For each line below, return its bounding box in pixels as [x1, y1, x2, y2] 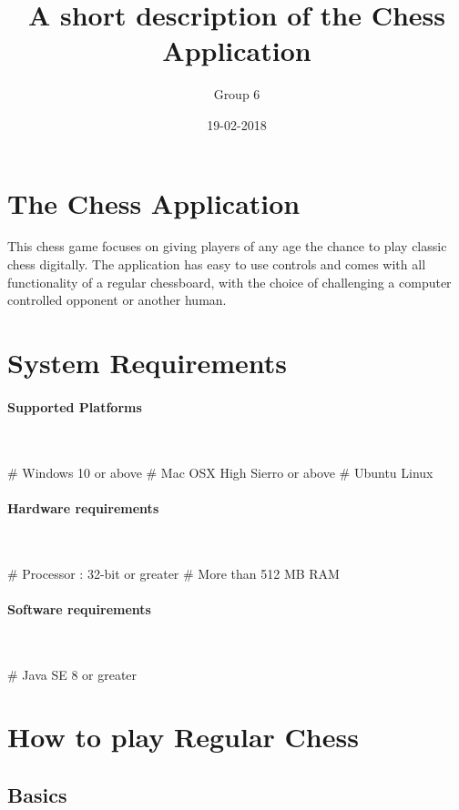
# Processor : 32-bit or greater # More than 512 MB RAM [7, 563, 340, 582]
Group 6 [213, 85, 260, 104]
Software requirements [7, 599, 151, 618]
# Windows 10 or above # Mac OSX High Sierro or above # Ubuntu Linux [7, 462, 433, 481]
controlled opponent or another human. [7, 290, 227, 309]
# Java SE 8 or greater [7, 664, 138, 683]
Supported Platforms [7, 397, 142, 416]
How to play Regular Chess [7, 718, 359, 755]
